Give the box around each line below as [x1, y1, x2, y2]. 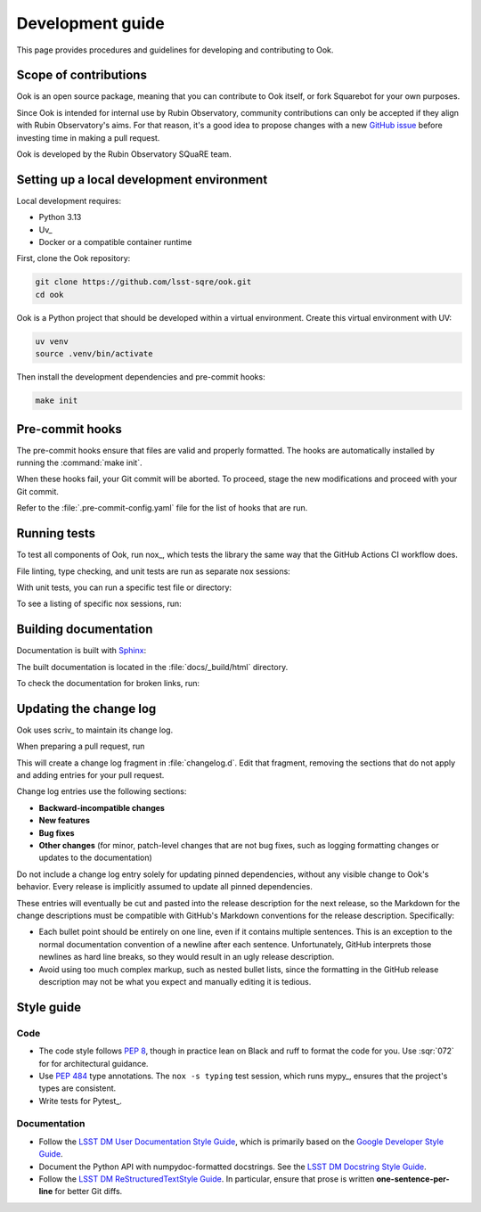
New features [38, 815, 91, 826]
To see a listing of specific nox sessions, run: [16, 598, 182, 610]
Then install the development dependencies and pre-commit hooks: [16, 372, 266, 382]
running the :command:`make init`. [16, 457, 143, 468]
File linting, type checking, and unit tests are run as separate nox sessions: [16, 566, 291, 577]
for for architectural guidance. [38, 1058, 149, 1069]
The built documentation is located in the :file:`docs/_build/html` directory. [16, 661, 289, 672]
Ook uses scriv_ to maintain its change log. [16, 725, 174, 735]
